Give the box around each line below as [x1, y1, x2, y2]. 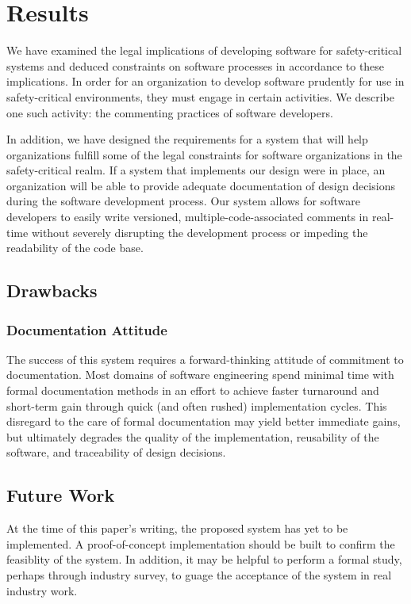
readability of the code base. [6, 239, 144, 256]
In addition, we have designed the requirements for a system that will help [6, 131, 368, 147]
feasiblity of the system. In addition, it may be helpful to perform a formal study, [6, 551, 402, 568]
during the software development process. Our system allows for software [6, 193, 361, 209]
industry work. [6, 582, 78, 598]
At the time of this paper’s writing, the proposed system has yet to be [6, 520, 348, 537]
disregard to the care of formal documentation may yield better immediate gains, [6, 413, 401, 430]
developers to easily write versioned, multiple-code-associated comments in [6, 208, 369, 225]
